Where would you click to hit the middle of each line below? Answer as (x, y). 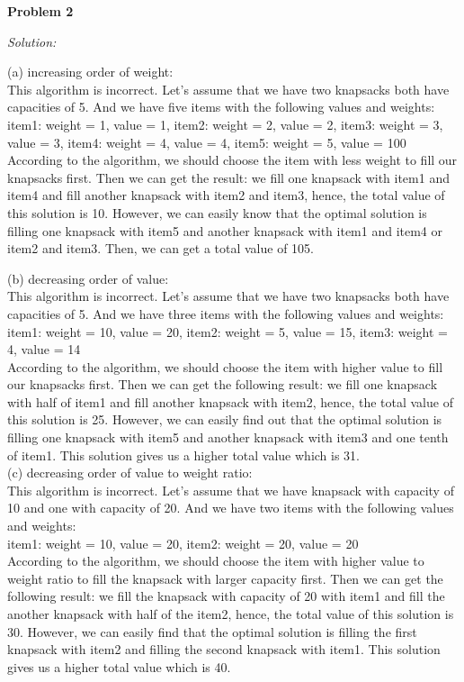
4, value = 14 (44, 349)
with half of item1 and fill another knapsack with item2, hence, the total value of (230, 401)
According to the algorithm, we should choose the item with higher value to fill (225, 366)
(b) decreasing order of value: (88, 278)
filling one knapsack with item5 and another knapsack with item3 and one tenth (228, 437)
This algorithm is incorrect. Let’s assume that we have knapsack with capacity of (231, 490)
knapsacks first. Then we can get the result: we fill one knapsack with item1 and (228, 177)
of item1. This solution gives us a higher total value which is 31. (184, 455)
